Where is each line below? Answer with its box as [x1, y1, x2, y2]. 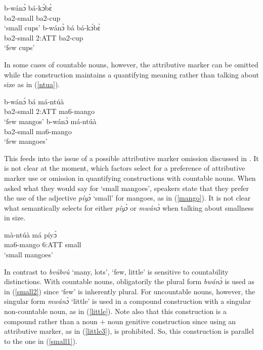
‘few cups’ [4, 42, 35, 53]
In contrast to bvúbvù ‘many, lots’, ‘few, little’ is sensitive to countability [4, 266, 229, 277]
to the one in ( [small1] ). [4, 335, 77, 346]
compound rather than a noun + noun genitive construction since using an [4, 316, 236, 326]
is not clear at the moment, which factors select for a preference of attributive [4, 163, 245, 173]
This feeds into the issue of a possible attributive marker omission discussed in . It [4, 152, 259, 163]
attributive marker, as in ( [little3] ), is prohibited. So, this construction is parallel [4, 326, 254, 336]
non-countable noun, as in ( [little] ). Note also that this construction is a [4, 306, 227, 317]
